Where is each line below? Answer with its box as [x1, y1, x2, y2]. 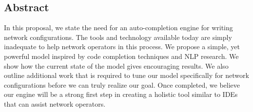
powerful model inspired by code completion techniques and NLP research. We [4, 51, 239, 61]
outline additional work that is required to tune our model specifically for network [4, 70, 249, 80]
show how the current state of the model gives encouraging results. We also [4, 60, 229, 71]
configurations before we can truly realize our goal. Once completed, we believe [4, 79, 240, 90]
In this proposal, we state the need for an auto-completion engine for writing [4, 22, 233, 33]
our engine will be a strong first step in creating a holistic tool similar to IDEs [4, 89, 238, 99]
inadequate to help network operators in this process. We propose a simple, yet [4, 41, 240, 52]
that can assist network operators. [4, 98, 106, 109]
